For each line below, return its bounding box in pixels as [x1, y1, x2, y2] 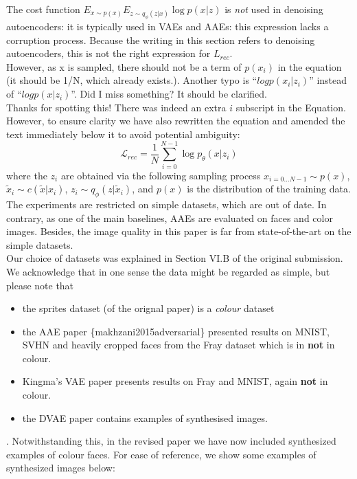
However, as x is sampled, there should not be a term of [6, 59, 242, 74]
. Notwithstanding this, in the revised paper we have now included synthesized [6, 434, 336, 448]
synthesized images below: [6, 460, 115, 475]
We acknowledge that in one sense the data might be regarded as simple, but [6, 264, 330, 278]
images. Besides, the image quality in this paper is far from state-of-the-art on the [6, 224, 352, 238]
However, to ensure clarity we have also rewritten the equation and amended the [6, 113, 345, 128]
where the [6, 168, 47, 182]
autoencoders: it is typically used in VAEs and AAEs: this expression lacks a [6, 19, 329, 34]
